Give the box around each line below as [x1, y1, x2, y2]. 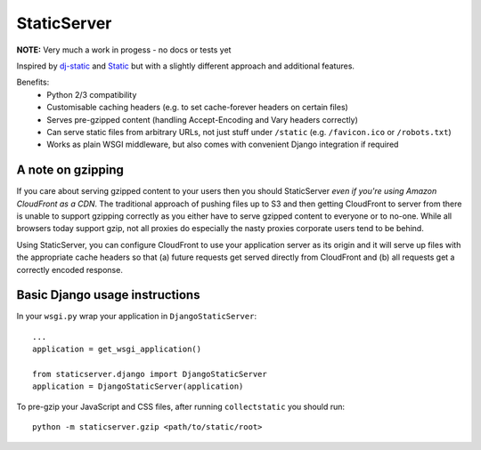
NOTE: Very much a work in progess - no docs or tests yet [16, 44, 232, 55]
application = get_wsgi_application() [32, 344, 202, 355]
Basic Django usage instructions [16, 287, 200, 302]
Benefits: [16, 76, 50, 88]
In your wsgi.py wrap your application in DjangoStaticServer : [16, 311, 257, 322]
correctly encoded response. [16, 264, 124, 275]
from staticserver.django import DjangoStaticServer [32, 369, 267, 379]
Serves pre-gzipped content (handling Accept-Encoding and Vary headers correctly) [46, 114, 358, 125]
